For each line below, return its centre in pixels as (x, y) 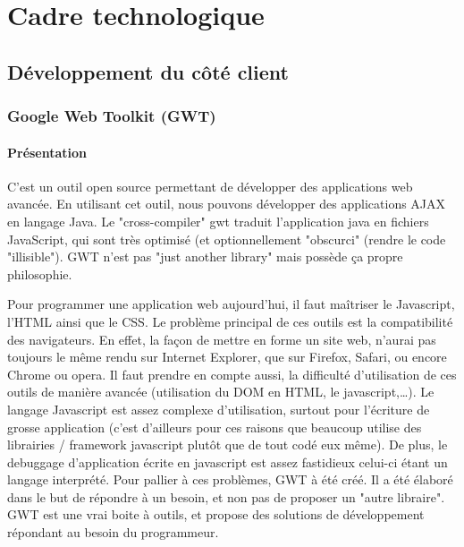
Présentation (47, 152)
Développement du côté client (148, 71)
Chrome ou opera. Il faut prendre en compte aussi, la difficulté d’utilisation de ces (232, 374)
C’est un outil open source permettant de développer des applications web (210, 186)
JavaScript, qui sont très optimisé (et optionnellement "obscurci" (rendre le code (227, 239)
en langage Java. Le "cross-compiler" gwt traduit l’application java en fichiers (218, 221)
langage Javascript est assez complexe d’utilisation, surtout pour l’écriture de (219, 409)
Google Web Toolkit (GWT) (112, 116)
